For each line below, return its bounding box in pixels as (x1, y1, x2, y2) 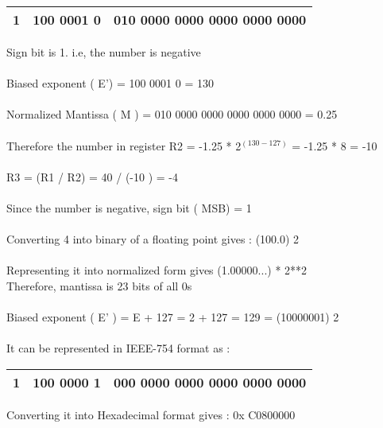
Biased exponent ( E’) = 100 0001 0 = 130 (6, 75, 215, 91)
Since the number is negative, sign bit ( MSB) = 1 (6, 199, 252, 216)
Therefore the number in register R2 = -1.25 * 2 (6, 137, 242, 154)
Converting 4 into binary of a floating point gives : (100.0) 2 (6, 231, 300, 247)
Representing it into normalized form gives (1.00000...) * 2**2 (6, 262, 308, 278)
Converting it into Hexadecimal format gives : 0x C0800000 (6, 406, 296, 422)
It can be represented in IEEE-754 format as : (6, 340, 230, 356)
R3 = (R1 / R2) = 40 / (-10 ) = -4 (6, 168, 178, 185)
